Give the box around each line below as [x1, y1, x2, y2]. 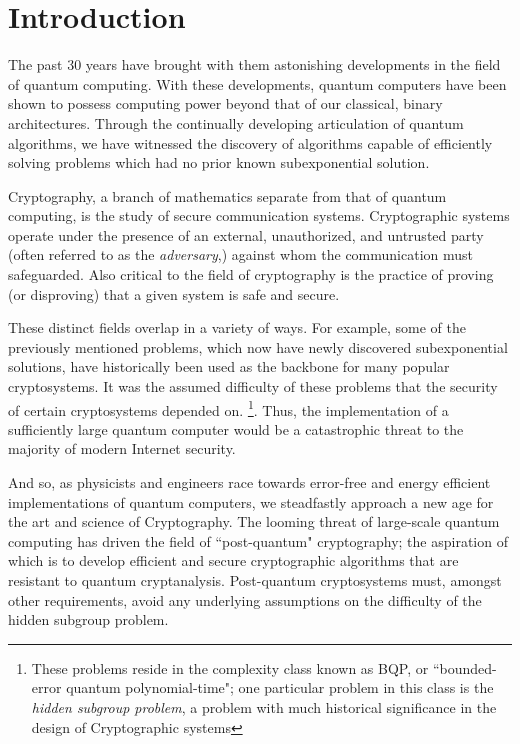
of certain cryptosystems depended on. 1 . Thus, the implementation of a [8, 396, 449, 420]
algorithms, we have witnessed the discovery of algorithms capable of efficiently [8, 132, 493, 153]
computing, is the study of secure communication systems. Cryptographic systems [8, 205, 510, 226]
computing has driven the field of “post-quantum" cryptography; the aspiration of [8, 530, 508, 551]
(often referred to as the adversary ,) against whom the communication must [8, 244, 474, 265]
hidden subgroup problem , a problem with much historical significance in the [31, 697, 497, 717]
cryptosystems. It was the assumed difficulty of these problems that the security [8, 376, 498, 397]
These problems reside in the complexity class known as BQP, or [31, 657, 429, 678]
